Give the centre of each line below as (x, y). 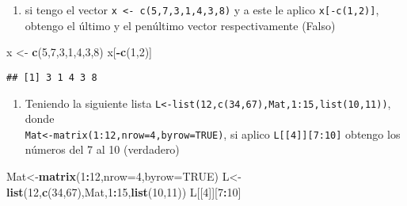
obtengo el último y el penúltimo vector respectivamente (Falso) (180, 25)
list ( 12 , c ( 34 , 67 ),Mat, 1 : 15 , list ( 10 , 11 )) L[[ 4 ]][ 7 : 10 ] (124, 191)
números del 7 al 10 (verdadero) (102, 149)
